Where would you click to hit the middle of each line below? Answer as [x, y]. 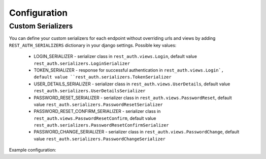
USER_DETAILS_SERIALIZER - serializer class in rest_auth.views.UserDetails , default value [132, 84]
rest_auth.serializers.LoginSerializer [82, 63]
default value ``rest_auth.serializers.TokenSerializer [103, 77]
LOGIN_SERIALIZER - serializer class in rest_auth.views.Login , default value [115, 56]
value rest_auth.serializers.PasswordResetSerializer [98, 104]
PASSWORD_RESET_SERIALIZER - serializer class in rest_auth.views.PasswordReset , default [133, 98]
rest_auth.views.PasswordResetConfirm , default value [95, 118]
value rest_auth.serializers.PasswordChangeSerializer [100, 139]
